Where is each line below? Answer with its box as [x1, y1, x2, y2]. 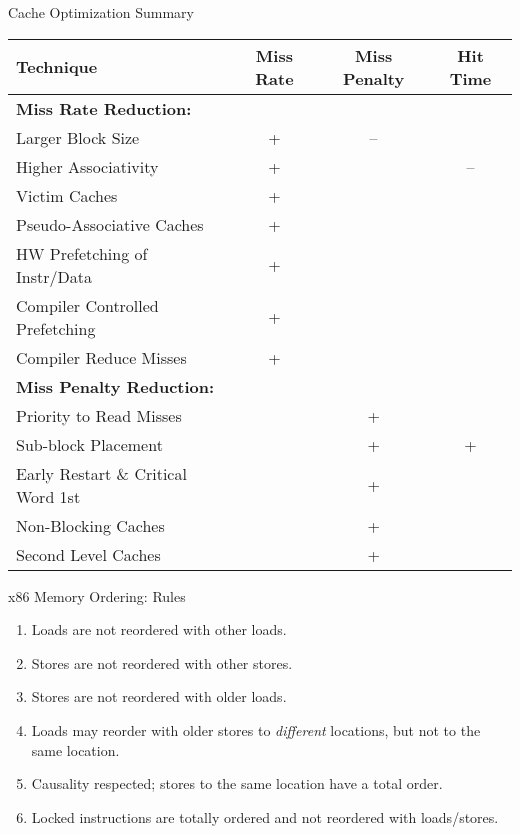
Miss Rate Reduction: [16, 96, 192, 120]
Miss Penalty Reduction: [16, 374, 215, 398]
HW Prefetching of [16, 241, 148, 265]
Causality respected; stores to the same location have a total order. [31, 773, 443, 794]
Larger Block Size [16, 125, 140, 149]
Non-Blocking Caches [16, 513, 165, 537]
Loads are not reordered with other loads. [31, 619, 287, 640]
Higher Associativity [16, 154, 159, 178]
